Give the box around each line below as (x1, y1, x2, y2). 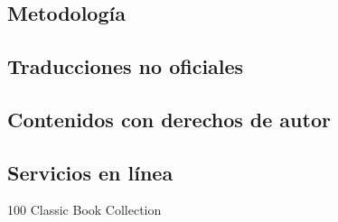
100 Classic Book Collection (7, 200, 162, 219)
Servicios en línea (7, 158, 174, 186)
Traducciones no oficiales (7, 51, 244, 79)
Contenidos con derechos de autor (7, 105, 331, 133)
